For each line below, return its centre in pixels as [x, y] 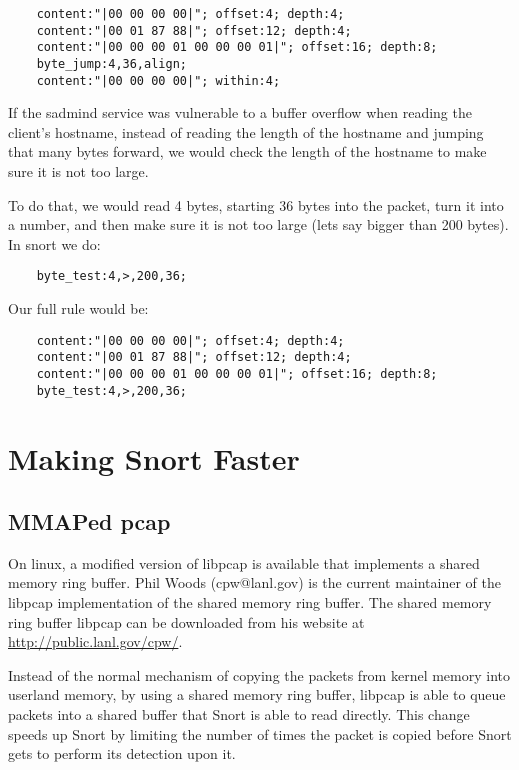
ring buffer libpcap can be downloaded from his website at [186, 621]
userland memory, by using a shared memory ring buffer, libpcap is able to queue [257, 694]
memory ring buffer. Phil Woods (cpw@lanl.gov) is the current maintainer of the [254, 582]
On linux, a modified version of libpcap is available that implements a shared [244, 562]
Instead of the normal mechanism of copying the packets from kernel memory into [259, 674]
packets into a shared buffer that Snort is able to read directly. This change [239, 714]
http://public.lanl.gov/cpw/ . [95, 641]
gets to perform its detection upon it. [122, 753]
